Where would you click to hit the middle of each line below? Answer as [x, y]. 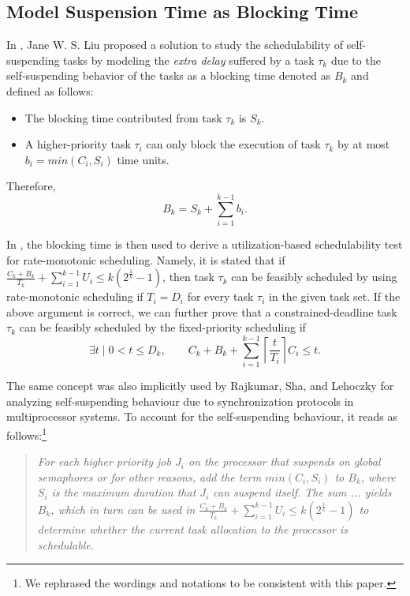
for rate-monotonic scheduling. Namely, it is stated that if [146, 259]
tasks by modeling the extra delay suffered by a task [189, 60]
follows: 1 [27, 433]
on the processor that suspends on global [284, 461]
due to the [356, 60]
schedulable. [66, 544]
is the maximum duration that [124, 492]
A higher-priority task [78, 144]
